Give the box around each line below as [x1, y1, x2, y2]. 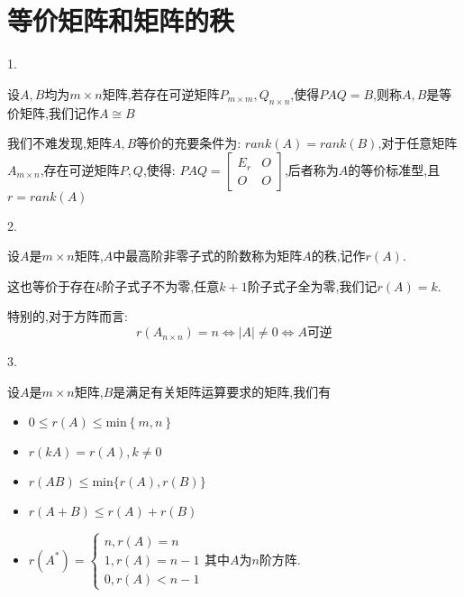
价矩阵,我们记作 [7, 103, 99, 122]
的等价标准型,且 [348, 160, 441, 179]
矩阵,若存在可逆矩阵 [102, 84, 220, 103]
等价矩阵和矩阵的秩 [7, 2, 235, 39]
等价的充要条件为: [136, 133, 241, 152]
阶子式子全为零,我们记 [247, 276, 378, 295]
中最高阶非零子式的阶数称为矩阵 [113, 246, 303, 265]
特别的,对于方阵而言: [7, 307, 128, 326]
